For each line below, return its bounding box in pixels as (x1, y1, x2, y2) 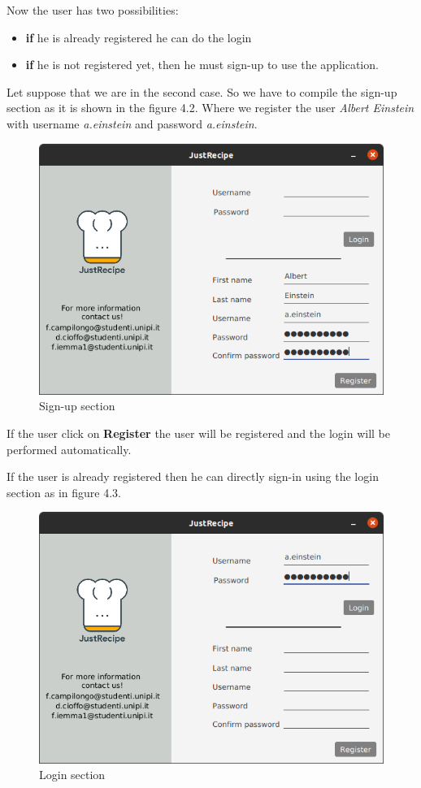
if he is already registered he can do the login (25, 28, 252, 45)
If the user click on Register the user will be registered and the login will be (7, 424, 390, 441)
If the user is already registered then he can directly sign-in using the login (7, 468, 379, 485)
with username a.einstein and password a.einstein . (7, 115, 258, 132)
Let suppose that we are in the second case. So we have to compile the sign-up (7, 83, 397, 100)
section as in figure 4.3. (7, 483, 121, 500)
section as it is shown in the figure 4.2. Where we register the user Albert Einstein (7, 99, 414, 116)
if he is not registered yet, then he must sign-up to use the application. (25, 56, 379, 73)
